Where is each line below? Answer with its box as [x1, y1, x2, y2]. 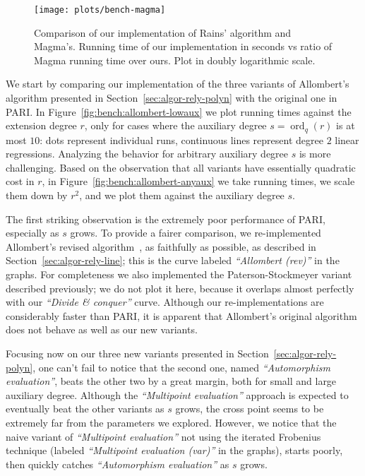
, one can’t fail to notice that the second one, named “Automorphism [32, 359, 330, 374]
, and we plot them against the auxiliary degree [79, 188, 285, 203]
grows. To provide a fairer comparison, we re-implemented [70, 225, 321, 240]
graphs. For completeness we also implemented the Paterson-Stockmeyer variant [6, 267, 352, 282]
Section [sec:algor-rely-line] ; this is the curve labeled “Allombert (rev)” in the [6, 253, 340, 268]
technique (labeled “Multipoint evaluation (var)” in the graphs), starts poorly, [6, 443, 343, 458]
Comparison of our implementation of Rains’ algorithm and [34, 25, 292, 40]
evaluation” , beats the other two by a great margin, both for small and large [6, 374, 337, 388]
